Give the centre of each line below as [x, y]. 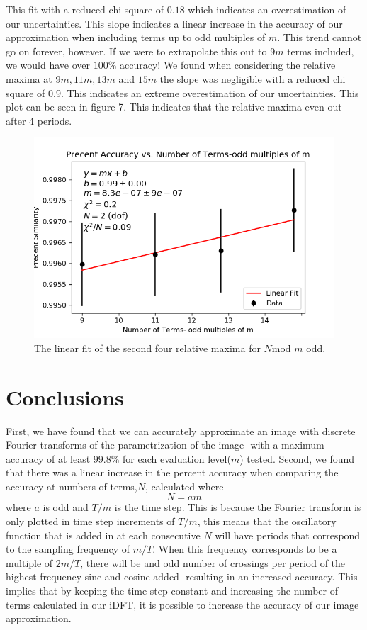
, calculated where [185, 486]
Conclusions [65, 396]
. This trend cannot [320, 37]
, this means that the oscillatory [267, 521]
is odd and [66, 507]
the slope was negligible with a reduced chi [253, 78]
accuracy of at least [48, 458]
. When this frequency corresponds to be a [245, 549]
